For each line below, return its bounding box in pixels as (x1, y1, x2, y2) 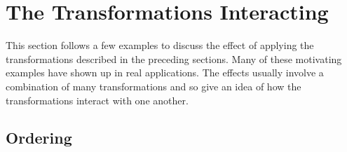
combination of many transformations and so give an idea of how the (6, 78, 301, 93)
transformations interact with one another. (6, 92, 189, 107)
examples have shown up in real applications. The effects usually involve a (6, 65, 324, 80)
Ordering (6, 127, 72, 148)
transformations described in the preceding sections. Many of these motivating (6, 51, 342, 66)
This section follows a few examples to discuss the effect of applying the (6, 38, 314, 53)
